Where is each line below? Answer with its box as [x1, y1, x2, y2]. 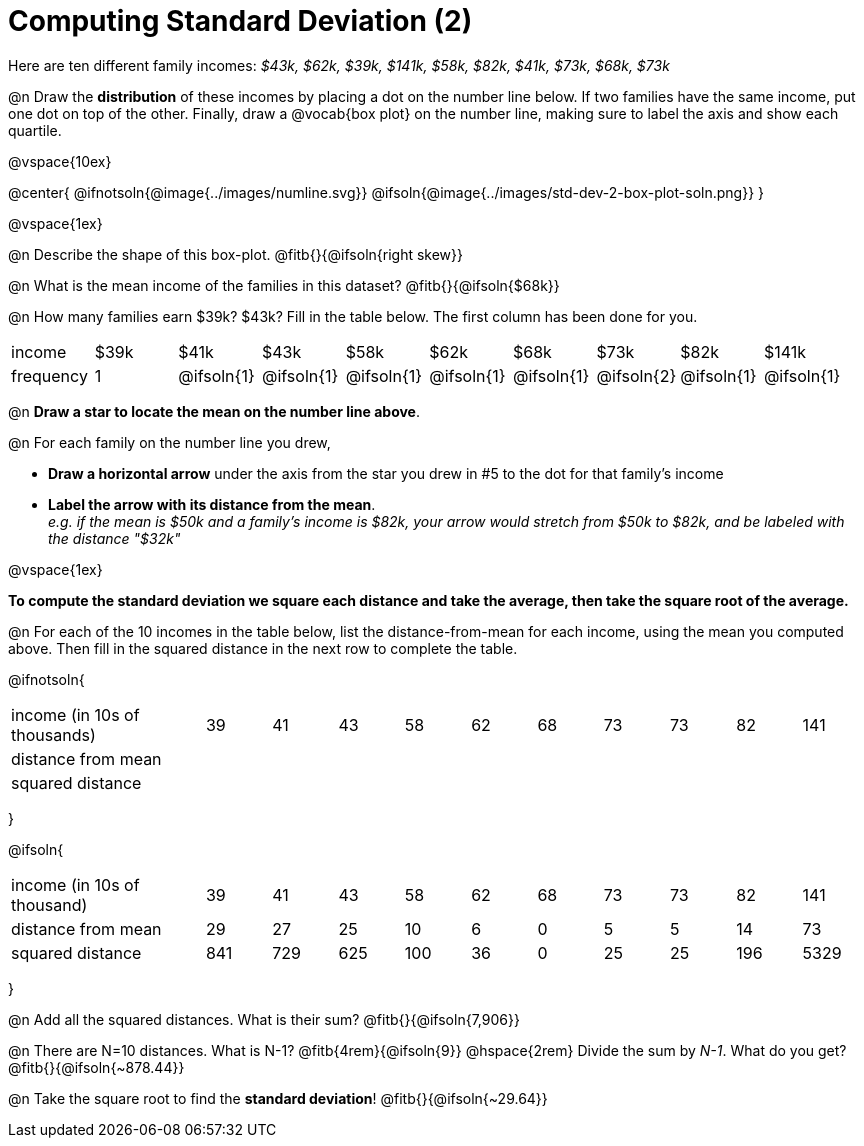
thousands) [11, 724, 96, 745]
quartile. [8, 121, 62, 139]
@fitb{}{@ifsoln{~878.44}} [8, 1058, 185, 1076]
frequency [11, 365, 88, 386]
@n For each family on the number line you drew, [8, 433, 331, 451]
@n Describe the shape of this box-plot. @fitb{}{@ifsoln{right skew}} [8, 245, 464, 263]
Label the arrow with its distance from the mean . [48, 495, 376, 513]
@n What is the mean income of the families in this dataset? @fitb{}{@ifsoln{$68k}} [8, 276, 560, 294]
